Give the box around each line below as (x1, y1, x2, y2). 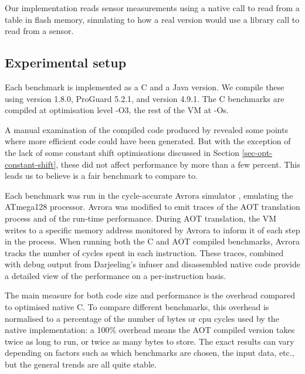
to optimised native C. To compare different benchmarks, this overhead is (5, 301, 269, 313)
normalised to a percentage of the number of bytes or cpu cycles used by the (5, 312, 279, 324)
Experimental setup (5, 53, 127, 72)
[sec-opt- (242, 146, 273, 158)
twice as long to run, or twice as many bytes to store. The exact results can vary (5, 335, 294, 347)
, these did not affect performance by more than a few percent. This (56, 158, 300, 170)
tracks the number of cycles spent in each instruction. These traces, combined (5, 246, 284, 259)
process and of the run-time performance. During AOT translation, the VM (5, 212, 277, 224)
